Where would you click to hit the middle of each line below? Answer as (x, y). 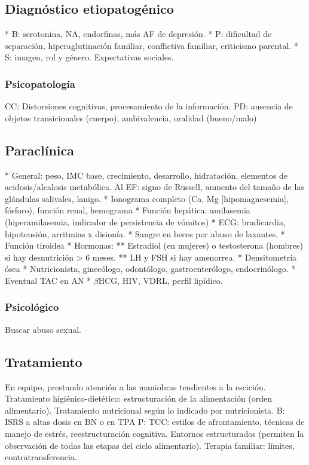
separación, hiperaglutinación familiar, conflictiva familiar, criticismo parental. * (152, 45)
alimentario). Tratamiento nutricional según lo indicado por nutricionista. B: (145, 410)
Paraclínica (39, 150)
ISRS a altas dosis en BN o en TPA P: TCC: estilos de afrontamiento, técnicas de (155, 422)
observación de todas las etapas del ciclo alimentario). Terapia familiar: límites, (150, 445)
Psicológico (32, 307)
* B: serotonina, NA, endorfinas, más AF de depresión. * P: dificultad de (138, 34)
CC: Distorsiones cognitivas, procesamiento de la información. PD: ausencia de (149, 106)
